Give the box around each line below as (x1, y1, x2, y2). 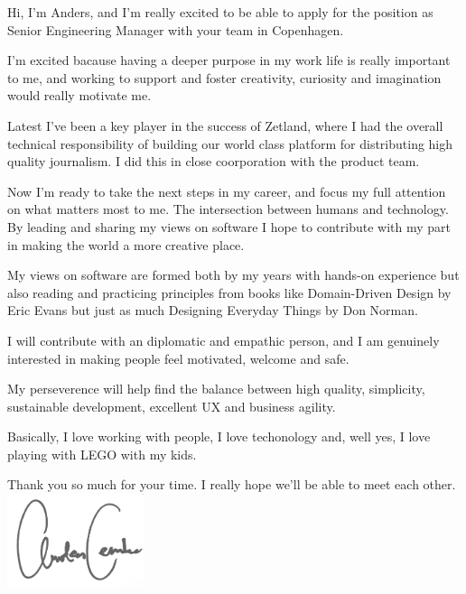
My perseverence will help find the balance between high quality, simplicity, (7, 379, 425, 398)
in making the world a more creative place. (7, 235, 245, 254)
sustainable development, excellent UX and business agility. (7, 396, 336, 415)
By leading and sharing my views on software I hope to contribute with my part (7, 217, 451, 236)
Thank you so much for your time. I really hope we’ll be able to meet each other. (7, 475, 456, 494)
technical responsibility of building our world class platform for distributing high (7, 134, 453, 153)
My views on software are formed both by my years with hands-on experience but (7, 265, 460, 284)
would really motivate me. (7, 86, 152, 105)
